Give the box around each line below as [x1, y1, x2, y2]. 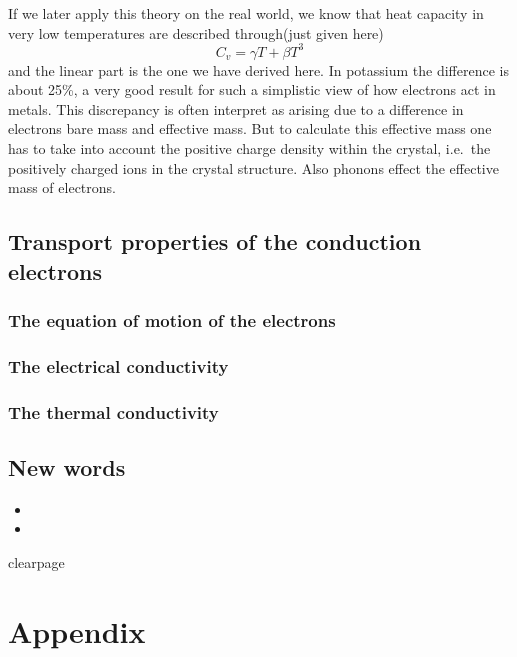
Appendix [8, 610, 146, 651]
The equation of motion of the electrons [8, 307, 336, 332]
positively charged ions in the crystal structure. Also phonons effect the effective [8, 157, 499, 178]
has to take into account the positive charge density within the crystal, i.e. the [8, 138, 491, 159]
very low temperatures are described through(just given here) [8, 22, 384, 43]
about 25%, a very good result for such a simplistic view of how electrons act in [8, 79, 496, 100]
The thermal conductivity [8, 399, 219, 424]
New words [8, 451, 126, 482]
